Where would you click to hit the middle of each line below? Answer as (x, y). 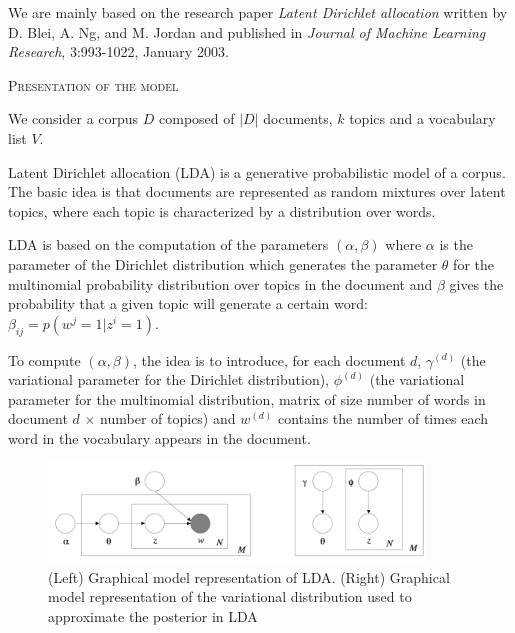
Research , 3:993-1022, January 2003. (118, 51)
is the (456, 244)
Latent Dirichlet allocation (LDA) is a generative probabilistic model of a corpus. (257, 171)
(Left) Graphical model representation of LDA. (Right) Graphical (249, 576)
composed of (197, 118)
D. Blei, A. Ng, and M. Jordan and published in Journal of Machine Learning (247, 31)
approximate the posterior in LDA (153, 616)
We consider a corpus (73, 118)
